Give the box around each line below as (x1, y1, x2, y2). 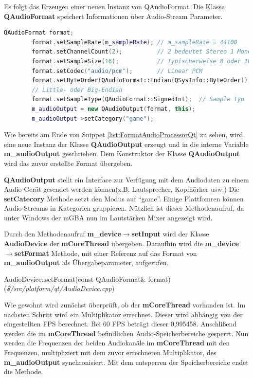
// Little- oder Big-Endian (32, 86, 123, 93)
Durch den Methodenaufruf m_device (4, 229, 121, 239)
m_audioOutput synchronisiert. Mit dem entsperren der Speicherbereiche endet (4, 357, 249, 367)
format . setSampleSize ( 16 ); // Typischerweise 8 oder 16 (32, 57, 252, 65)
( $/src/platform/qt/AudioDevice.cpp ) (4, 283, 115, 293)
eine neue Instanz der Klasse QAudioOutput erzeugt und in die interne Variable (4, 139, 249, 149)
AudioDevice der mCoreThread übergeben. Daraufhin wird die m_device (4, 238, 239, 249)
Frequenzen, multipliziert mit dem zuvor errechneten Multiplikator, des (4, 347, 217, 357)
